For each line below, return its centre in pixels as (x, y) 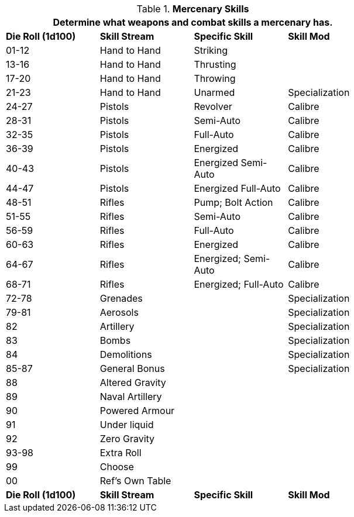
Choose (117, 467)
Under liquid (127, 425)
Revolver (213, 106)
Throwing (215, 78)
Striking (211, 50)
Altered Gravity (133, 382)
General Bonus (132, 368)
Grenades (121, 298)
